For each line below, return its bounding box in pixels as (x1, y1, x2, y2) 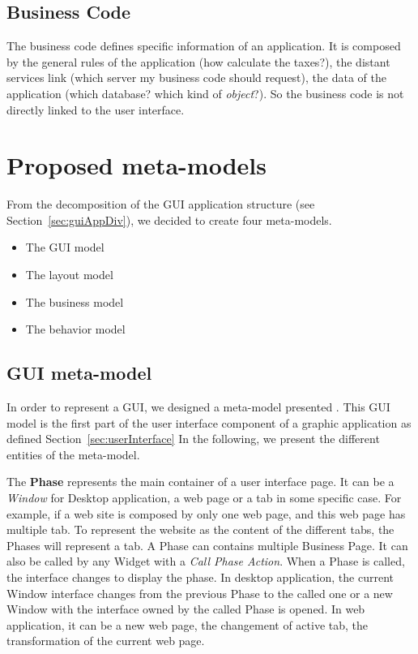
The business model (25, 293, 124, 310)
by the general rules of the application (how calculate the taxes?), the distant (6, 53, 390, 70)
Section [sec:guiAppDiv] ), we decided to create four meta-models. (6, 211, 332, 228)
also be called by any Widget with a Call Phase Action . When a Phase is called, (6, 553, 405, 570)
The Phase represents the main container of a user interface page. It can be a (6, 473, 395, 490)
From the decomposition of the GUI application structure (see (6, 196, 315, 213)
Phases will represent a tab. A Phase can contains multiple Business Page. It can (6, 536, 408, 553)
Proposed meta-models (6, 148, 267, 182)
